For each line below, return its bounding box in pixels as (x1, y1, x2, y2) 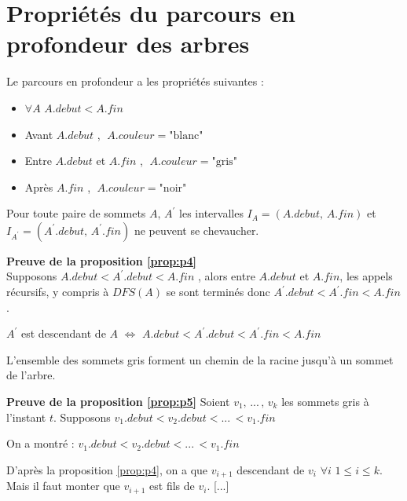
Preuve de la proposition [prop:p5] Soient (6, 393, 230, 410)
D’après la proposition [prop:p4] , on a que (6, 461, 208, 477)
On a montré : (6, 435, 75, 452)
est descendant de (20, 325, 106, 342)
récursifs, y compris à (6, 283, 109, 300)
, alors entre (197, 268, 255, 284)
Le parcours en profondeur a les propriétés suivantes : (6, 73, 264, 90)
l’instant (6, 408, 46, 425)
